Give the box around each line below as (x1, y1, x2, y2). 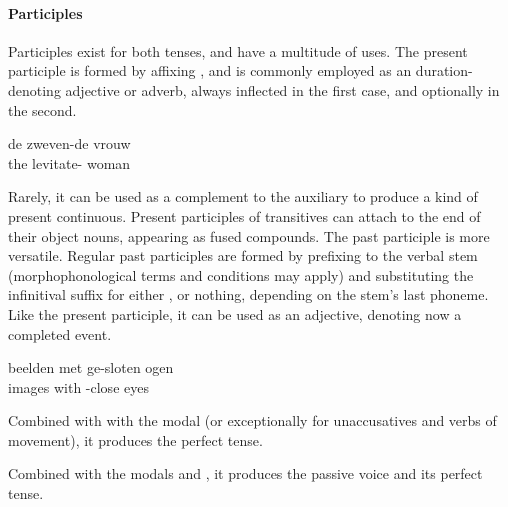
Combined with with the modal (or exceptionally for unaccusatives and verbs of (8, 410, 497, 431)
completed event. (8, 323, 112, 344)
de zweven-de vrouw (8, 133, 131, 154)
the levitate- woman (8, 152, 131, 173)
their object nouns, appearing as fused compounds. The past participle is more (8, 225, 490, 246)
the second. (8, 99, 77, 120)
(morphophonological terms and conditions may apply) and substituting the (8, 264, 474, 285)
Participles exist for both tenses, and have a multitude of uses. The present (8, 40, 468, 61)
